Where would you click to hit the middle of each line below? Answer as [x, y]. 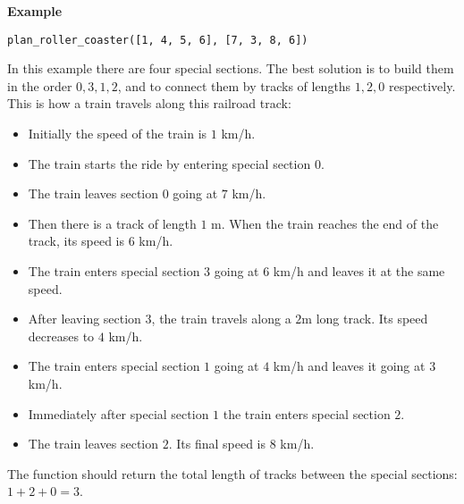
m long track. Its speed [365, 319]
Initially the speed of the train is [118, 134]
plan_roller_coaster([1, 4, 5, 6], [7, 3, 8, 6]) [158, 40]
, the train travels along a [221, 319]
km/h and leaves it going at [349, 366]
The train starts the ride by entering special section [169, 163]
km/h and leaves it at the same [359, 271]
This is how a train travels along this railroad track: [149, 103]
